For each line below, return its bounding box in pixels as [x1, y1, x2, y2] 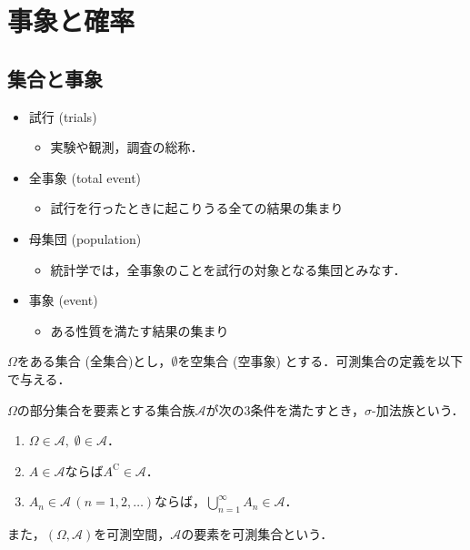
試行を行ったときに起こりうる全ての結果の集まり [50, 199, 344, 218]
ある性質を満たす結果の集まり [50, 321, 229, 340]
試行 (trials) [28, 107, 97, 126]
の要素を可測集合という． [181, 525, 334, 544]
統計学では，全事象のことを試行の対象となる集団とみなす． [50, 260, 406, 279]
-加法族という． [372, 400, 465, 419]
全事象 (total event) [28, 168, 142, 187]
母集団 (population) [28, 229, 142, 248]
